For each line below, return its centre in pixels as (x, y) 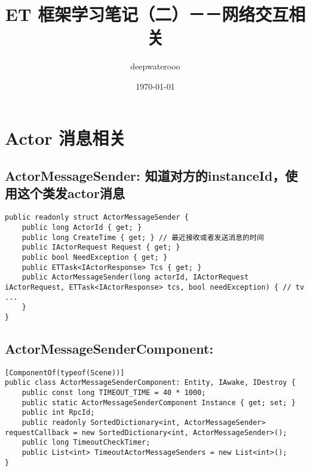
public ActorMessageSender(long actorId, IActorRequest (135, 277)
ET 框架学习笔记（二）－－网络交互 (147, 14)
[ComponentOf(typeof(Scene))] (65, 373)
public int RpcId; (58, 413)
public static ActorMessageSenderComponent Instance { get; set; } (159, 402)
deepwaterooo (155, 66)
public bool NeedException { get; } (95, 257)
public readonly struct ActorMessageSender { (97, 218)
